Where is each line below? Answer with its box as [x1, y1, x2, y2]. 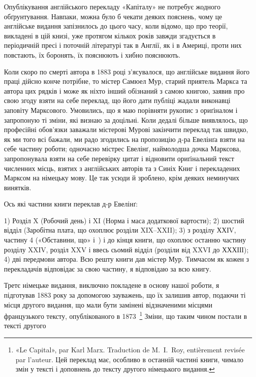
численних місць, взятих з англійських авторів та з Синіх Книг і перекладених [4, 163, 240, 173]
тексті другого [4, 320, 46, 331]
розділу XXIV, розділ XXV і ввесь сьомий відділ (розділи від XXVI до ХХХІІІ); [4, 244, 249, 254]
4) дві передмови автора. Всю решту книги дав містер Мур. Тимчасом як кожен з [4, 254, 249, 264]
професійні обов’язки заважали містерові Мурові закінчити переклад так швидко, [4, 124, 248, 135]
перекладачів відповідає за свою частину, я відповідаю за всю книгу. [4, 263, 211, 274]
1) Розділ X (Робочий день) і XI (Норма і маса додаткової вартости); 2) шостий [4, 215, 244, 225]
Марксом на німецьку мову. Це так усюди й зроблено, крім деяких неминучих [4, 172, 240, 183]
